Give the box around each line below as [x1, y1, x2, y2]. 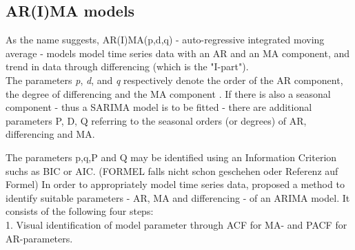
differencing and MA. [6, 127, 95, 141]
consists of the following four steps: [6, 204, 154, 218]
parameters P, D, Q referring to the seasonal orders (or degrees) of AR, [6, 113, 307, 127]
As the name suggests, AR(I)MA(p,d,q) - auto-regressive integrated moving [6, 32, 325, 47]
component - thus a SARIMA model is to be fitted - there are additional [6, 100, 312, 114]
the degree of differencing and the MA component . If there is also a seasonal [6, 86, 331, 101]
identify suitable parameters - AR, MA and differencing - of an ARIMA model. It [6, 190, 350, 205]
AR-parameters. [6, 231, 73, 245]
